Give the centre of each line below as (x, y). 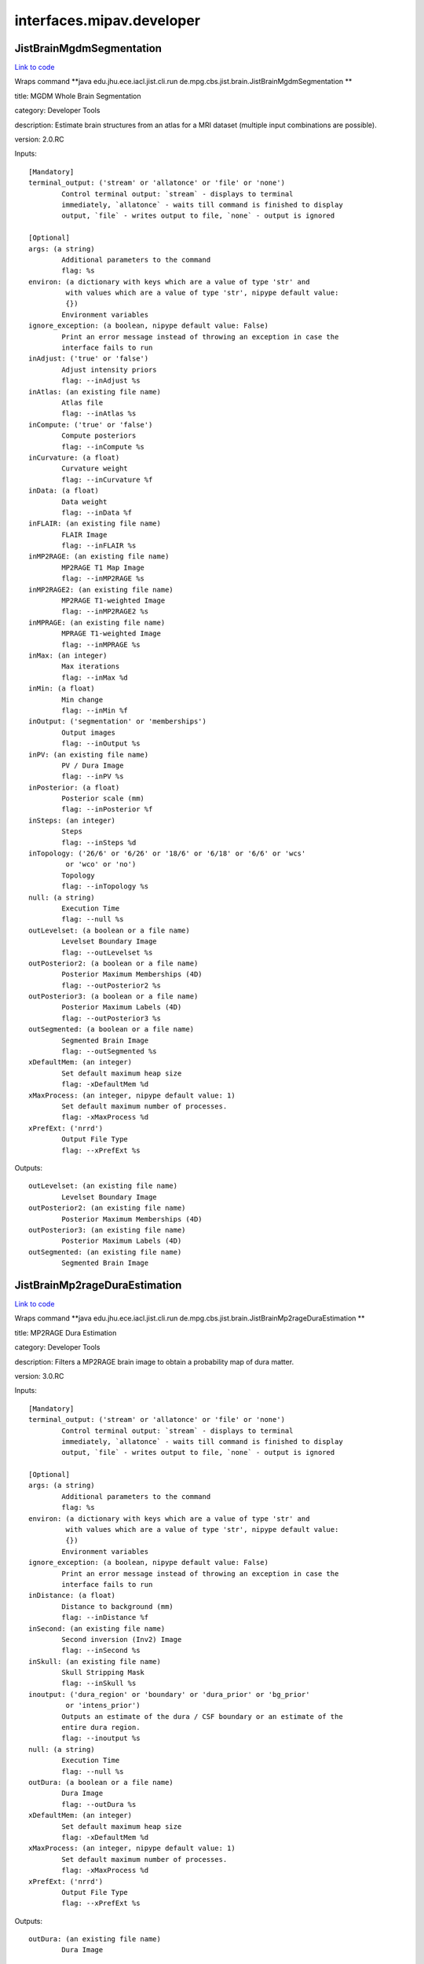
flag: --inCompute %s (103, 447)
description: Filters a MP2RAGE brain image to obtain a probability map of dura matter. (154, 1361)
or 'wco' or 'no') (101, 865)
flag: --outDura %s (99, 1804)
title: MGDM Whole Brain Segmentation (78, 96)
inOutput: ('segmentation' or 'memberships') (118, 722)
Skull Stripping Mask (103, 1673)
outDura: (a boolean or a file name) (101, 1782)
